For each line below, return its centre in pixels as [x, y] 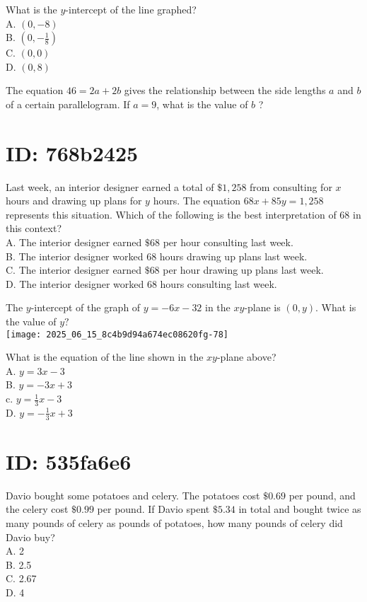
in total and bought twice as [300, 509]
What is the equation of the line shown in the [105, 357]
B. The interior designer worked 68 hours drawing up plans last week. [157, 256]
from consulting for [291, 186]
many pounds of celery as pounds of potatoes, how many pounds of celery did [174, 523]
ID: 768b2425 [72, 152]
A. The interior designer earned [74, 242]
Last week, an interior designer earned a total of [110, 186]
